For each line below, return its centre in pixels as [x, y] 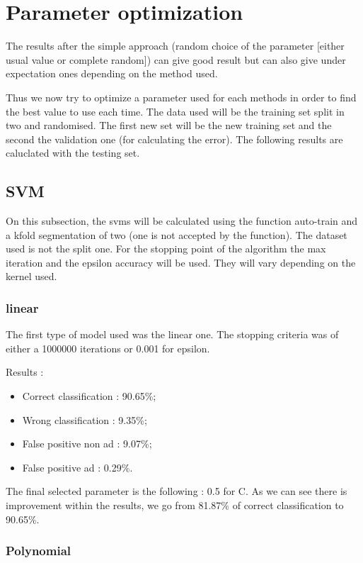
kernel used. [31, 276]
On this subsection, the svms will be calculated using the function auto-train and [182, 221]
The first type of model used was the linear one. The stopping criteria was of [172, 334]
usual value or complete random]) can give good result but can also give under [176, 59]
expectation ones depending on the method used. [112, 73]
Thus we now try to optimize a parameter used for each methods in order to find [181, 97]
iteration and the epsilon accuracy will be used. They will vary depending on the [181, 262]
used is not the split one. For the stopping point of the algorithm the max [166, 249]
